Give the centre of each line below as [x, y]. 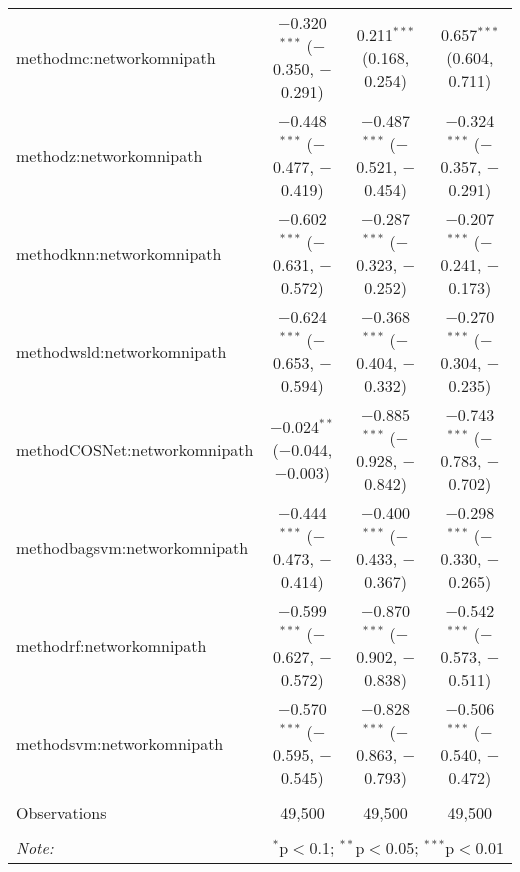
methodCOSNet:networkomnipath [135, 449]
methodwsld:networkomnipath [121, 351]
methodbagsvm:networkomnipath [132, 547]
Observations [61, 812]
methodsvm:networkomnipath [120, 743]
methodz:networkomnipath [109, 155]
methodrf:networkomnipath [111, 645]
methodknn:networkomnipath [119, 253]
